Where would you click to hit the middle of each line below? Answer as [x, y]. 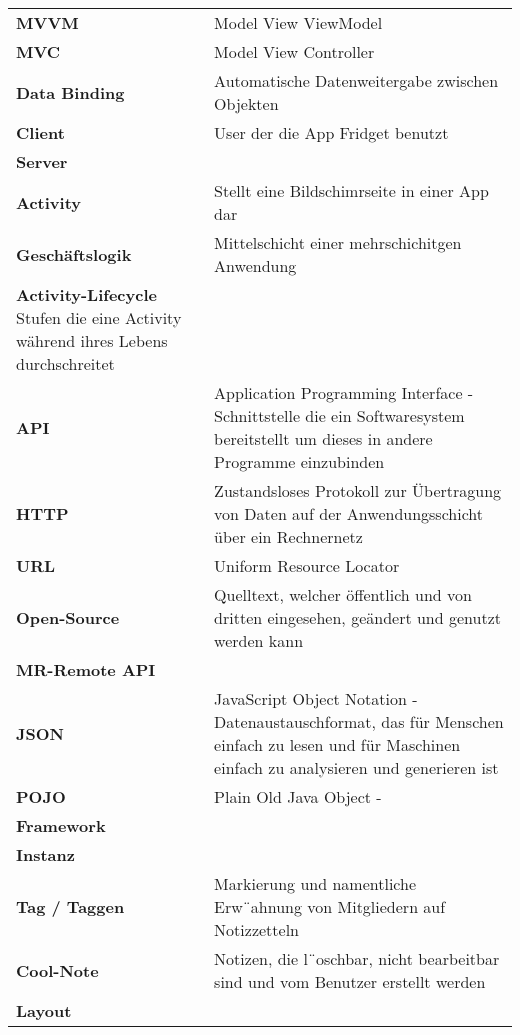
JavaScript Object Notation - [316, 698]
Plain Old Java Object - [298, 796]
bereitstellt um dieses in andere [323, 438]
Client [40, 132]
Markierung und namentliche [315, 883]
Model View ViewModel [298, 22]
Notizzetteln [256, 929]
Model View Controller [294, 51]
